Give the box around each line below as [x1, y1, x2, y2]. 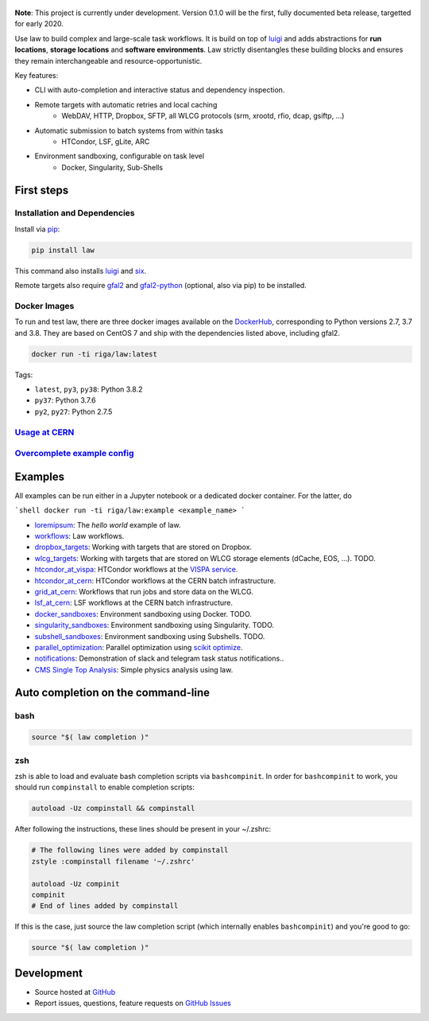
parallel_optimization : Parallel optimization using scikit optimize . [34, 642, 243, 652]
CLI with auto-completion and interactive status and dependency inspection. [34, 85, 285, 95]
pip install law [31, 245, 95, 255]
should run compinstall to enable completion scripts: [14, 782, 195, 792]
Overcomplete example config [14, 448, 134, 459]
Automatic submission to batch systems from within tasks [34, 126, 224, 135]
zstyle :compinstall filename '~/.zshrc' [31, 856, 195, 866]
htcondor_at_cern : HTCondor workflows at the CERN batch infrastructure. [34, 575, 276, 585]
